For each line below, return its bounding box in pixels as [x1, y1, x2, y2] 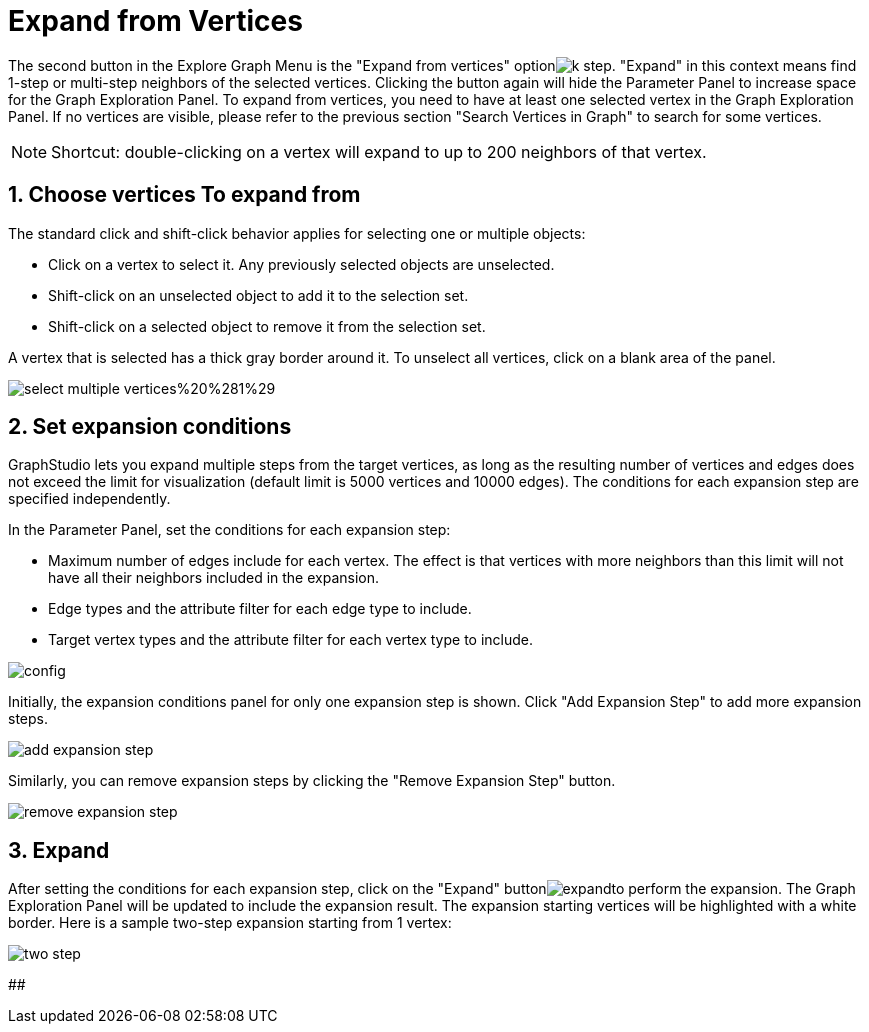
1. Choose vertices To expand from [8, 182, 361, 208]
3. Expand [8, 837, 110, 863]
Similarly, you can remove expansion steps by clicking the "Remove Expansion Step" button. [8, 772, 616, 790]
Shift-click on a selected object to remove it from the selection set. [48, 317, 486, 335]
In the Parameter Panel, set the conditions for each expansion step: [8, 521, 451, 539]
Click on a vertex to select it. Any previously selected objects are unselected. [48, 255, 555, 273]
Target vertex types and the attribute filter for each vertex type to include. [48, 631, 534, 649]
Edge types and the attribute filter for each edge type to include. [48, 600, 472, 618]
